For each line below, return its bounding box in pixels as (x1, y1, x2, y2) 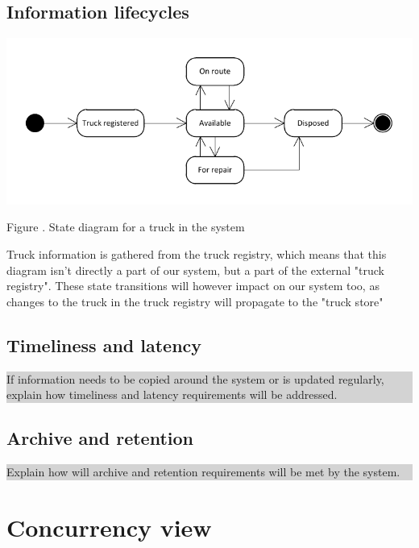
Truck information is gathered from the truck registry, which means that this (6, 245, 387, 262)
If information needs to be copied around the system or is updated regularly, (6, 370, 384, 387)
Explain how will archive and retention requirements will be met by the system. (6, 463, 400, 479)
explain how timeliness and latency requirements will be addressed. (6, 386, 338, 403)
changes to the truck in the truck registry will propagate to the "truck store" (6, 293, 384, 309)
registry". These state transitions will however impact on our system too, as (6, 277, 380, 294)
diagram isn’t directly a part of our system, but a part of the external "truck (6, 261, 384, 278)
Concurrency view (6, 510, 212, 543)
